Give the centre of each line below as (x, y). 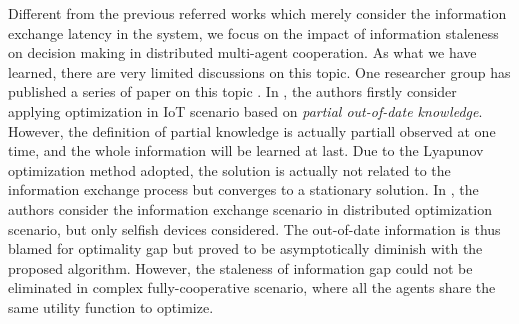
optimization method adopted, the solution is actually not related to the (229, 169)
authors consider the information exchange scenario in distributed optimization (250, 208)
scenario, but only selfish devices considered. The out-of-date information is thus (254, 228)
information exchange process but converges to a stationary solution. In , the (243, 189)
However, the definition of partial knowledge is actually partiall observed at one (252, 130)
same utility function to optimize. (111, 306)
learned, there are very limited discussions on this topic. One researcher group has (259, 71)
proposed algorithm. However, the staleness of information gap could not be (240, 267)
